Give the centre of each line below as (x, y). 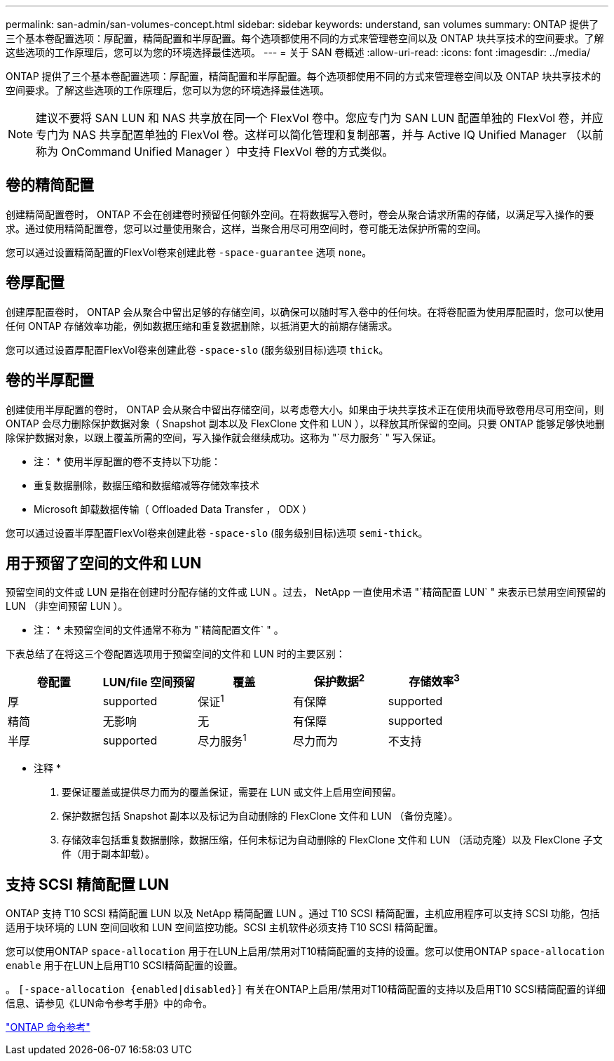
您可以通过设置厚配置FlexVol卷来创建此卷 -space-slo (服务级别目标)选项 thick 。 (197, 349)
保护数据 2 (339, 681)
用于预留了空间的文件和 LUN (104, 563)
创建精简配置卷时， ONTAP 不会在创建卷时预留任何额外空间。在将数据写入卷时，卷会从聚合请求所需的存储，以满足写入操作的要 (300, 214)
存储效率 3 (434, 681)
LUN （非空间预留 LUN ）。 (67, 606)
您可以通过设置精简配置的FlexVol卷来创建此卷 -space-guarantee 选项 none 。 (189, 252)
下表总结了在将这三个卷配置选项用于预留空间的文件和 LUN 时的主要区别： (176, 654)
